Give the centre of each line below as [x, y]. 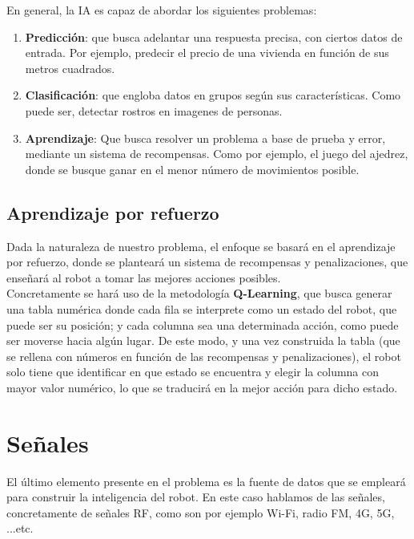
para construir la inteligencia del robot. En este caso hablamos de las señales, [196, 497]
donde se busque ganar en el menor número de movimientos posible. [192, 169]
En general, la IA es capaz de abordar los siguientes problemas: [162, 10]
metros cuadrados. [70, 68]
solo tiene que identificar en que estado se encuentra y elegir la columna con [193, 372]
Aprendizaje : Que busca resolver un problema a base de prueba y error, [205, 138]
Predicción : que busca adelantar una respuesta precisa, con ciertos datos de [214, 36]
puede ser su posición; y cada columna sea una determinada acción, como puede [203, 324]
